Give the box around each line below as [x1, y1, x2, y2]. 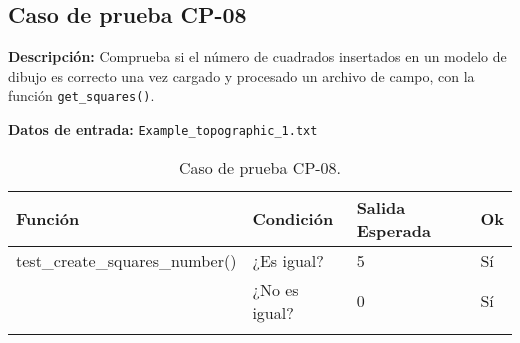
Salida [356, 195, 406, 219]
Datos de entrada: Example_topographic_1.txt [8, 119, 318, 140]
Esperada [356, 218, 431, 242]
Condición [252, 207, 334, 231]
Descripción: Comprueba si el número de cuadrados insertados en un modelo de [8, 46, 507, 67]
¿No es [252, 277, 299, 301]
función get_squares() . [8, 85, 155, 106]
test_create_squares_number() [16, 248, 237, 272]
